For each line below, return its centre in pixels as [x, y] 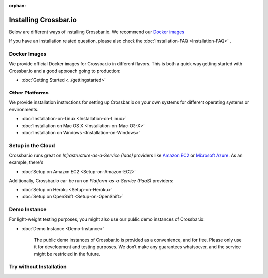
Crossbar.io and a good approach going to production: [65, 71]
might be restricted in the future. [67, 254]
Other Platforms [29, 93]
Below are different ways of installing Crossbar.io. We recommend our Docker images [97, 32]
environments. [24, 109]
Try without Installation [38, 267]
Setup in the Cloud [32, 145]
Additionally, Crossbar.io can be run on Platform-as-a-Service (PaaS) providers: [91, 181]
